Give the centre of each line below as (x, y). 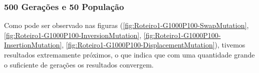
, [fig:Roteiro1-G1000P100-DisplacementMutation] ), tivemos (154, 45)
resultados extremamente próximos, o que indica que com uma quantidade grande (129, 54)
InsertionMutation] (33, 45)
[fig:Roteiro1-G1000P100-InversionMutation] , (73, 35)
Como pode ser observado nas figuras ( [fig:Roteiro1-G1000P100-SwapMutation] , (126, 25)
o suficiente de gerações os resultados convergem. (79, 64)
